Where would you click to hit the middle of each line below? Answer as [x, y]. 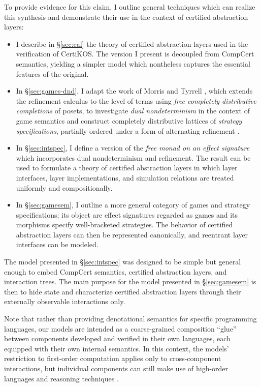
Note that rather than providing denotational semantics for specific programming [130, 319]
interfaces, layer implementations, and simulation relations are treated [125, 177]
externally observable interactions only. [65, 301]
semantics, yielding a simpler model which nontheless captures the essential [133, 63]
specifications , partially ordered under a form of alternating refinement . [128, 130]
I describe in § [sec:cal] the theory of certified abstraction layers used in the [132, 43]
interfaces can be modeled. [57, 244]
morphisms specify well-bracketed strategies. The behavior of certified [124, 225]
